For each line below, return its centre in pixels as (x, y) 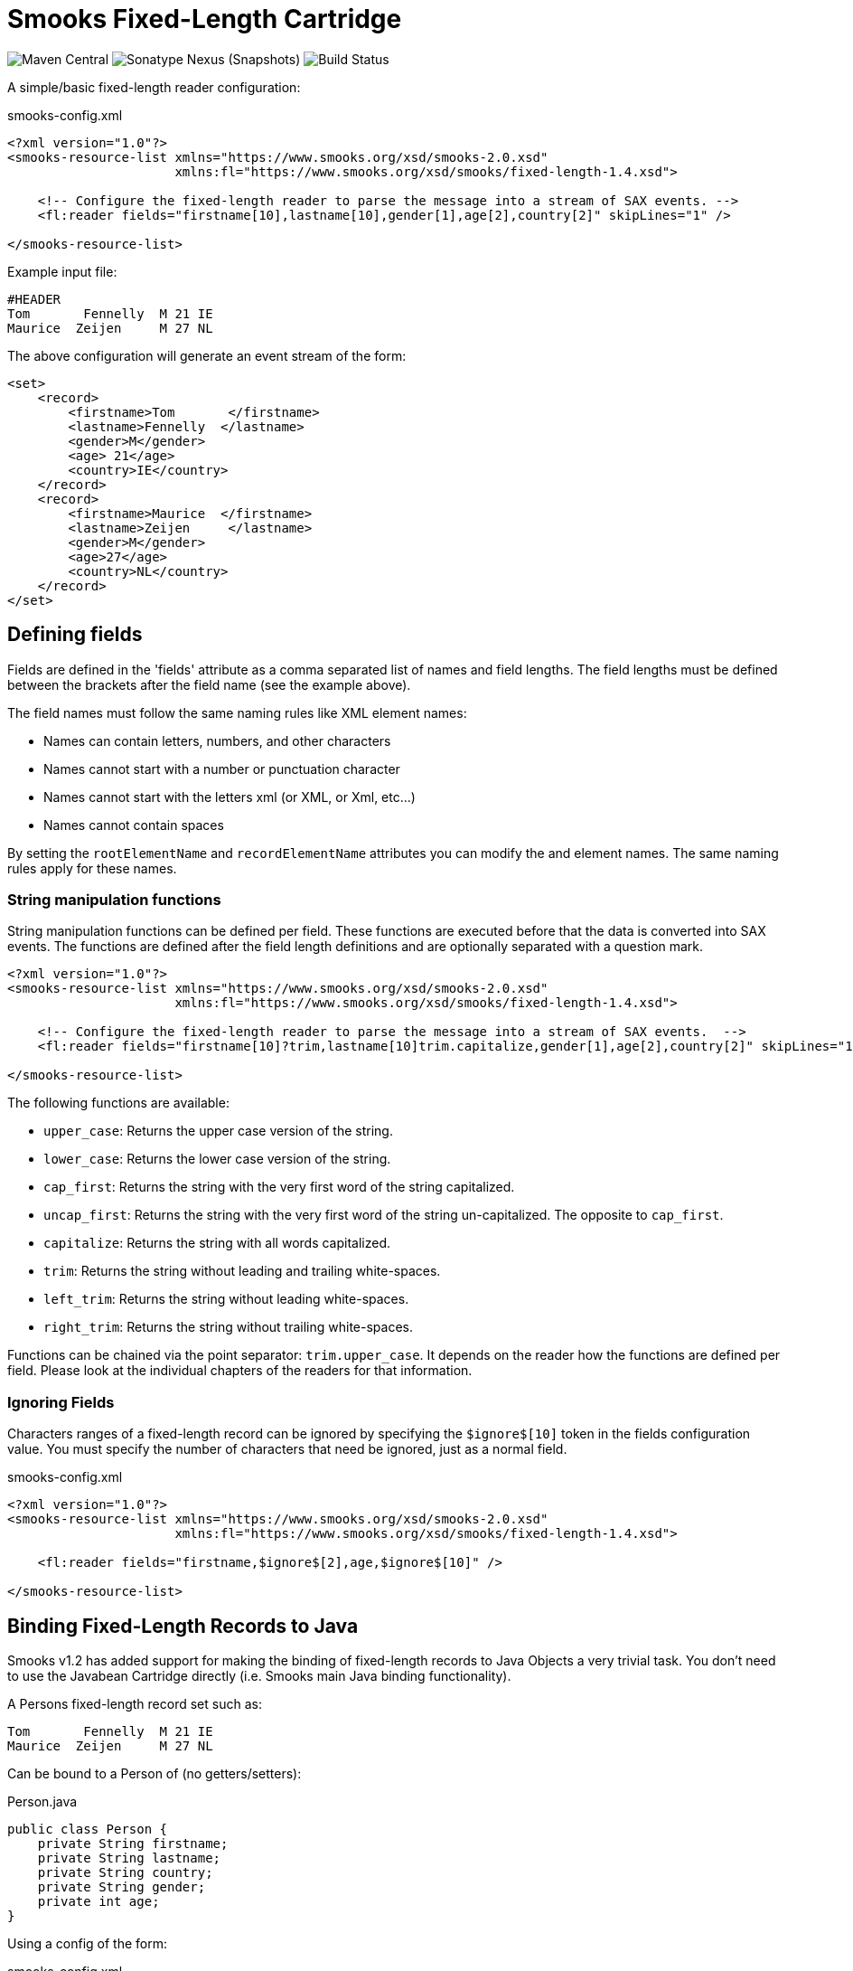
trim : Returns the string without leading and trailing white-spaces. (242, 1271)
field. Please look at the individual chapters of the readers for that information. (240, 1371)
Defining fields (75, 635)
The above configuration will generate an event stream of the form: (207, 355)
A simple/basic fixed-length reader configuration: (154, 87)
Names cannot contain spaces (134, 825)
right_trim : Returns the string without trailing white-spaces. (228, 1327)
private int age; (98, 1901)
